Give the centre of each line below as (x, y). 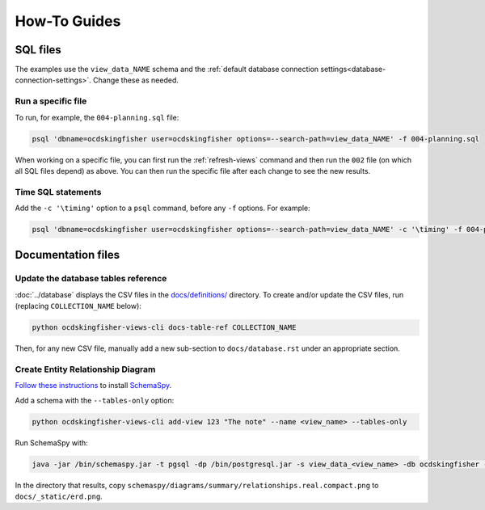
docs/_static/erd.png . (59, 496)
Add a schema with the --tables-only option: (95, 400)
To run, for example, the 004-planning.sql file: (97, 117)
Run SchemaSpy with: (51, 443)
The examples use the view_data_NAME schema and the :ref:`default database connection (167, 70)
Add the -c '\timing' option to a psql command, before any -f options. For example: (162, 208)
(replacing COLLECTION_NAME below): (78, 306)
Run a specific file (51, 101)
